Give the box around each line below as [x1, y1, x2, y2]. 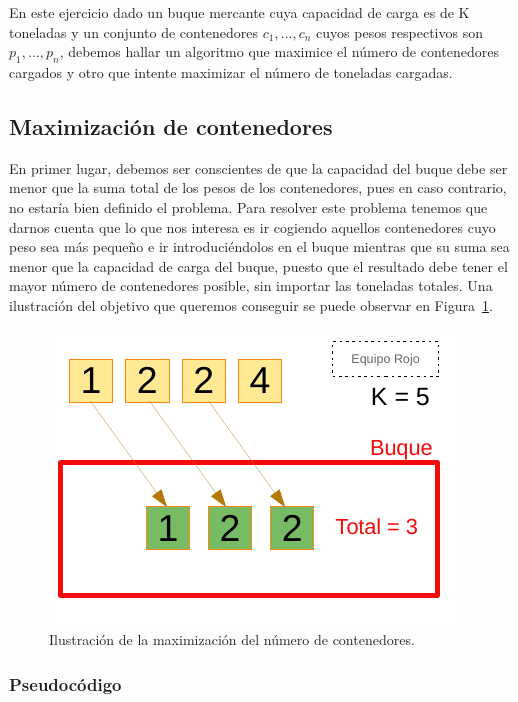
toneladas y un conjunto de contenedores [9, 21, 259, 42]
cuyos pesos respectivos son [316, 21, 483, 42]
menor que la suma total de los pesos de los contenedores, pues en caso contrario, [9, 177, 507, 198]
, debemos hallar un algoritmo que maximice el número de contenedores [59, 41, 499, 62]
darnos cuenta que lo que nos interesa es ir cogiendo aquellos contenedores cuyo [9, 216, 496, 237]
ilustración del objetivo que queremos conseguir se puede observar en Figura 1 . [9, 294, 493, 315]
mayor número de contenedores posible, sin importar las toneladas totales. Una [9, 275, 493, 296]
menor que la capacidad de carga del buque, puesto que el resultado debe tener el [9, 255, 508, 276]
